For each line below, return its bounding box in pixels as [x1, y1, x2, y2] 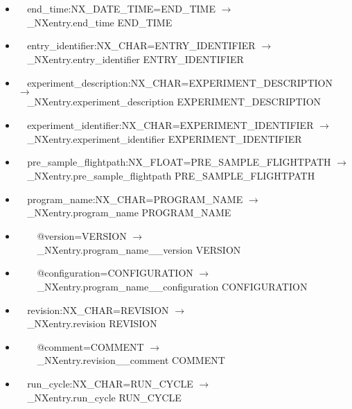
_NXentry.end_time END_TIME [27, 15, 173, 29]
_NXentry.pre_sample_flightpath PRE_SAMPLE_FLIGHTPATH [27, 168, 315, 182]
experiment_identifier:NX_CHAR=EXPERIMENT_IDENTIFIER [27, 117, 314, 132]
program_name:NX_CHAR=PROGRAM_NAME [27, 191, 243, 206]
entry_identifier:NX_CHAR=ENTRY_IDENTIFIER [27, 38, 256, 53]
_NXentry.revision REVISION [27, 316, 157, 331]
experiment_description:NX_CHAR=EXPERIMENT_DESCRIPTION [27, 75, 333, 89]
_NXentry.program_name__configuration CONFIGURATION [37, 279, 308, 293]
